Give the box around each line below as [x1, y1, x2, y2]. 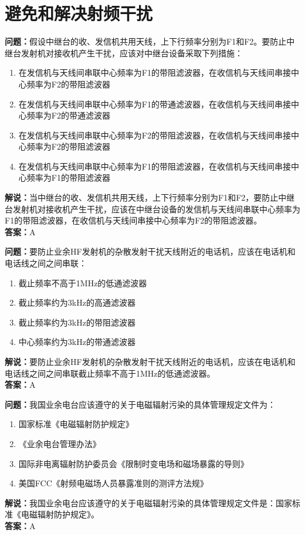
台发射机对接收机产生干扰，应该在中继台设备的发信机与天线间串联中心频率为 [5, 202, 300, 215]
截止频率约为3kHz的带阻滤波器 [18, 316, 135, 328]
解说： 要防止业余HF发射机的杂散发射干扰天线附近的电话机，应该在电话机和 [5, 355, 296, 367]
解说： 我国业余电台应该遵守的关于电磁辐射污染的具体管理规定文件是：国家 [5, 496, 292, 509]
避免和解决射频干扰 [5, 1, 153, 25]
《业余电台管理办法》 [18, 437, 101, 449]
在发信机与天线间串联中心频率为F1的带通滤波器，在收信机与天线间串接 [18, 97, 291, 110]
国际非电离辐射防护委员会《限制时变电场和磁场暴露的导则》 [18, 457, 249, 469]
